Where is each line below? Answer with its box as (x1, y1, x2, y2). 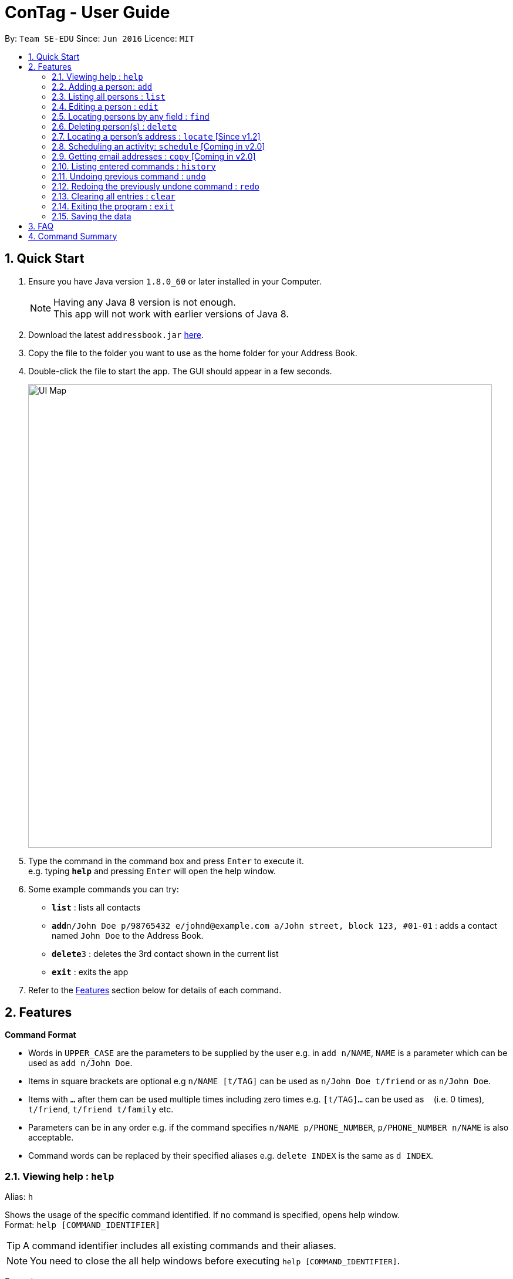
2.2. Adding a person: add (52, 81, 153, 92)
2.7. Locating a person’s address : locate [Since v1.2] (52, 131, 261, 141)
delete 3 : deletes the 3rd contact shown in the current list (52, 948, 279, 959)
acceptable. (28, 1132, 74, 1143)
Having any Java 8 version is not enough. (53, 296, 236, 308)
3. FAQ (28, 221, 54, 231)
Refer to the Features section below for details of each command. (28, 984, 282, 995)
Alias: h (5, 1192, 33, 1202)
